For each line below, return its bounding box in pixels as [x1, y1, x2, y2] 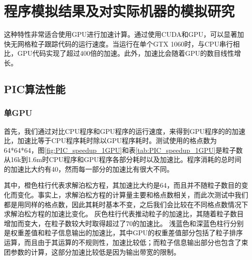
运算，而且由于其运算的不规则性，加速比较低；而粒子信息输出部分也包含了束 [4, 237, 248, 247]
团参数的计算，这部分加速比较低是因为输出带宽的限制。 [4, 246, 180, 257]
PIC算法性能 [4, 81, 66, 96]
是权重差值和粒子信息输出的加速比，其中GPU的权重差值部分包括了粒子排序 [4, 227, 243, 238]
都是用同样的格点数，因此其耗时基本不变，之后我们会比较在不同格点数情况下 [4, 199, 248, 209]
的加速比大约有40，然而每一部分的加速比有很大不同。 [4, 163, 173, 174]
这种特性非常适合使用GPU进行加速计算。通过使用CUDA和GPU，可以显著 [4, 29, 237, 39]
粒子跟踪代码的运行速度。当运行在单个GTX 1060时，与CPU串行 [31, 38, 233, 49]
